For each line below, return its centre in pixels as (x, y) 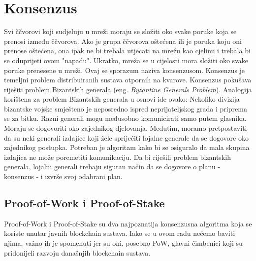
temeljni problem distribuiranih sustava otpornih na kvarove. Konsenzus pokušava (128, 80)
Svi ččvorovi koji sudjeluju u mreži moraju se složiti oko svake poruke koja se (120, 31)
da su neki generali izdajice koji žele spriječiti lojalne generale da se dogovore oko (126, 137)
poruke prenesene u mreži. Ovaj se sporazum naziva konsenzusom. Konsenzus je (125, 70)
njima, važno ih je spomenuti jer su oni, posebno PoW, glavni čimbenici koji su (123, 243)
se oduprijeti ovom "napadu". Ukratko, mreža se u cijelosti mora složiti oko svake (126, 60)
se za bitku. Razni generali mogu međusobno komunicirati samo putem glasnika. (125, 118)
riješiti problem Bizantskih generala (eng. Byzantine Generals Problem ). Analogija (128, 89)
